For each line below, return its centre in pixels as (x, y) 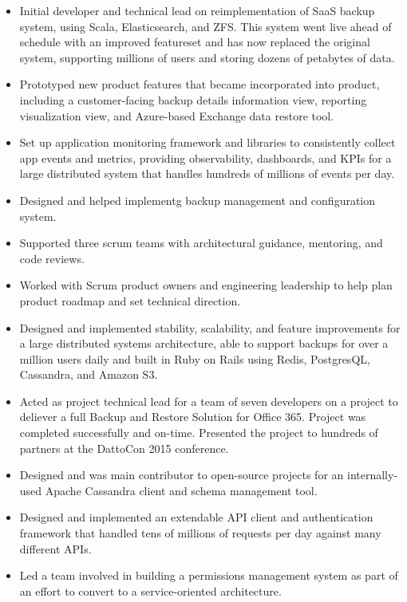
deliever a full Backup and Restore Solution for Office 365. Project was (193, 417)
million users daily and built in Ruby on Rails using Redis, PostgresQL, (195, 358)
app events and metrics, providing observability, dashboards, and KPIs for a (205, 157)
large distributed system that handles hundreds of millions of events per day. (207, 173)
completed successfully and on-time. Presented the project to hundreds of (199, 433)
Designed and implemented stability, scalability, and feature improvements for (210, 327)
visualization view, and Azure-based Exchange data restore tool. (177, 115)
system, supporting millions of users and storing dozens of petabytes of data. (207, 57)
